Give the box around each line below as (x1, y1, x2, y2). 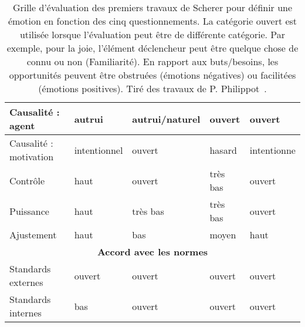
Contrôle (9, 173, 45, 187)
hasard (209, 143, 237, 157)
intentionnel (74, 143, 123, 157)
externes (9, 275, 43, 289)
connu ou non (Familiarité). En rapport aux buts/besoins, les (26, 55, 279, 68)
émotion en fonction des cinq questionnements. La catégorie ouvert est (8, 14, 297, 28)
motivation (9, 150, 54, 163)
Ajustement (9, 228, 57, 241)
